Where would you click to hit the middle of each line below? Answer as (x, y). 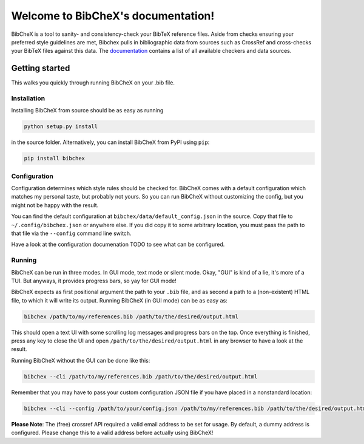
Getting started (41, 68)
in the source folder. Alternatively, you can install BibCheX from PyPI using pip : (110, 142)
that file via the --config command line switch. (71, 233)
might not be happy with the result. (55, 205)
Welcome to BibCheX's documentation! (113, 16)
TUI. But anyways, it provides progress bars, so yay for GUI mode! (94, 281)
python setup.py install (61, 127)
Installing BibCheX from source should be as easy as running (87, 111)
